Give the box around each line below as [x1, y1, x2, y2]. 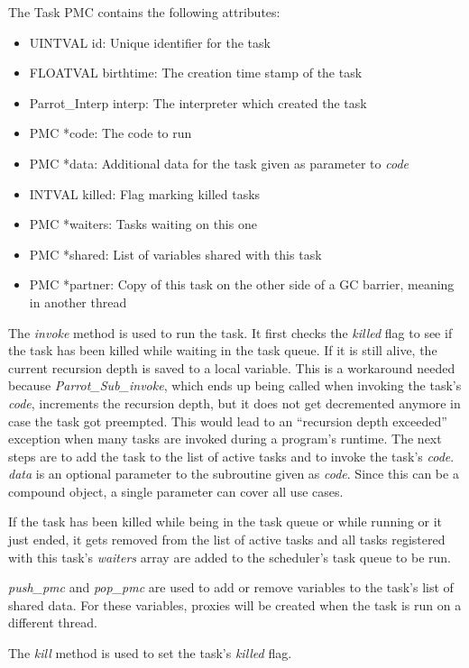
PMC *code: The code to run [29, 124, 192, 142]
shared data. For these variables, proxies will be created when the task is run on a [8, 595, 462, 614]
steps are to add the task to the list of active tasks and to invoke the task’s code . [8, 446, 455, 465]
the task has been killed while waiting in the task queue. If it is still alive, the [8, 341, 437, 360]
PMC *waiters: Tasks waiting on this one [29, 215, 257, 233]
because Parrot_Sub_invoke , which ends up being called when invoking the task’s [8, 376, 462, 395]
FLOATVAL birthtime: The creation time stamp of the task [29, 63, 363, 82]
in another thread [29, 292, 127, 311]
